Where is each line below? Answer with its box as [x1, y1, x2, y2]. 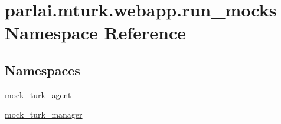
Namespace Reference [5, 21, 186, 45]
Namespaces [5, 61, 80, 79]
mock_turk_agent [5, 88, 71, 100]
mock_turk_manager [5, 108, 83, 120]
